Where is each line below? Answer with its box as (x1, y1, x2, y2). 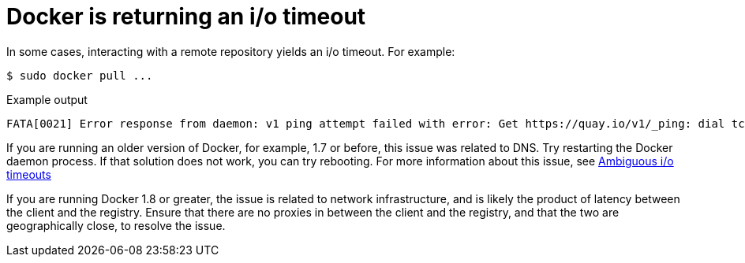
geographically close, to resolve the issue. (6, 218, 226, 232)
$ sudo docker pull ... (6, 69, 153, 82)
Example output (6, 92, 88, 106)
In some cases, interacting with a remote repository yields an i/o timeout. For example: (6, 44, 455, 58)
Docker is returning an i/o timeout (6, 3, 366, 30)
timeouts (6, 167, 51, 181)
